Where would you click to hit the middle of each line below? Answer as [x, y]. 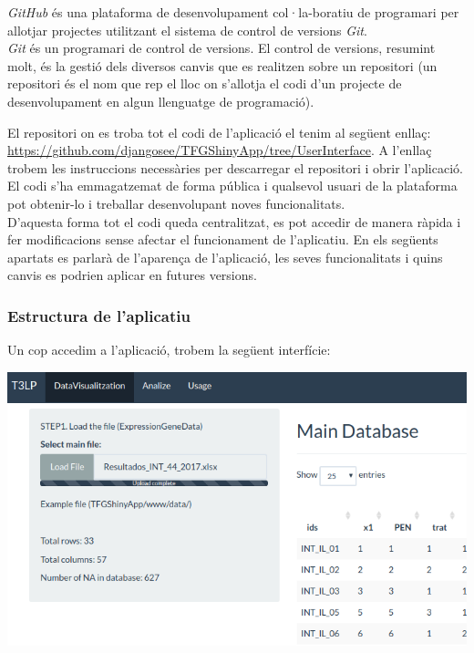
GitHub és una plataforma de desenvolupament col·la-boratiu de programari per [233, 12]
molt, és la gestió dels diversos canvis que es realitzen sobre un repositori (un [222, 65]
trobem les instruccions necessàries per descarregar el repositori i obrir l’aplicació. [235, 167]
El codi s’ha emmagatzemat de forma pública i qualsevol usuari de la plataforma [232, 186]
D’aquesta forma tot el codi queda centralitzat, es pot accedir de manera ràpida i [234, 221]
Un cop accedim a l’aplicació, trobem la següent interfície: [169, 350]
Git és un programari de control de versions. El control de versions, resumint [222, 48]
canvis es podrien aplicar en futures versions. [132, 275]
